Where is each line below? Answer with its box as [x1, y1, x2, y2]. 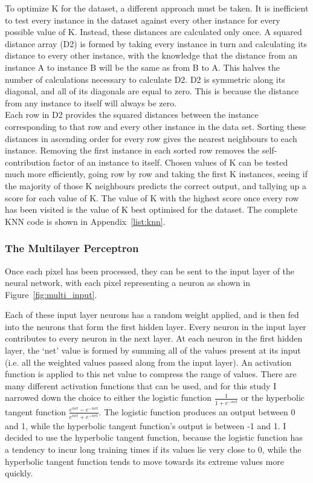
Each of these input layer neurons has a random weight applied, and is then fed [5, 308, 299, 321]
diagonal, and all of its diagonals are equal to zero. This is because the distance [5, 85, 299, 97]
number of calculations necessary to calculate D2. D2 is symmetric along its [5, 73, 285, 85]
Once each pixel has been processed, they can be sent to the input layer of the [5, 264, 295, 277]
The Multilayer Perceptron [5, 241, 139, 256]
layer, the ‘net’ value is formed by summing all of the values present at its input [5, 344, 301, 357]
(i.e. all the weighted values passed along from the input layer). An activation [5, 355, 292, 368]
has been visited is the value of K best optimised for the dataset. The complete [5, 203, 298, 216]
